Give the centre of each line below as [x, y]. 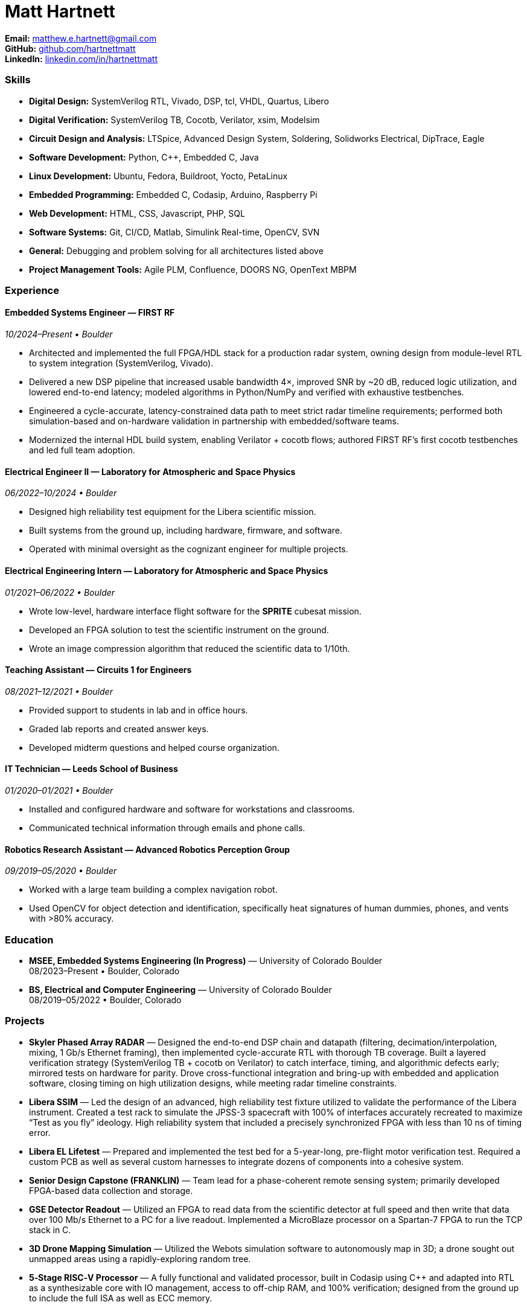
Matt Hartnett [60, 11]
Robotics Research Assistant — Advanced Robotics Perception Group [148, 849]
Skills [18, 80]
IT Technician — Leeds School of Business [91, 769]
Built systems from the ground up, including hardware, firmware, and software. [186, 531]
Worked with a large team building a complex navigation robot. [153, 890]
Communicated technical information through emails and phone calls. [167, 828]
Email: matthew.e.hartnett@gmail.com [81, 38]
